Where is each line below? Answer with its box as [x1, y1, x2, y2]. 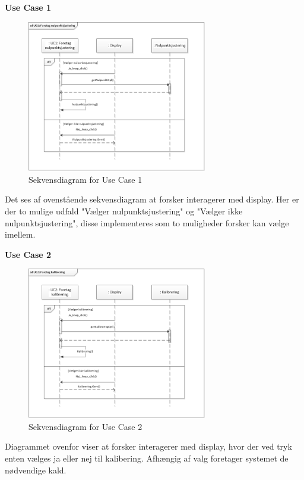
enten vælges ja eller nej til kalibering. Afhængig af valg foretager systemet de [5, 451, 289, 464]
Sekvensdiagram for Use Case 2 [28, 420, 142, 432]
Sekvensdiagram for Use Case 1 [28, 173, 142, 185]
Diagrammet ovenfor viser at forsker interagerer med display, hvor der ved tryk [5, 440, 292, 453]
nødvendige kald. [5, 463, 66, 476]
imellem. [5, 228, 36, 241]
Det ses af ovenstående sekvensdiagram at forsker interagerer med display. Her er [5, 193, 299, 205]
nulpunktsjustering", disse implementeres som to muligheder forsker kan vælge [5, 216, 289, 229]
